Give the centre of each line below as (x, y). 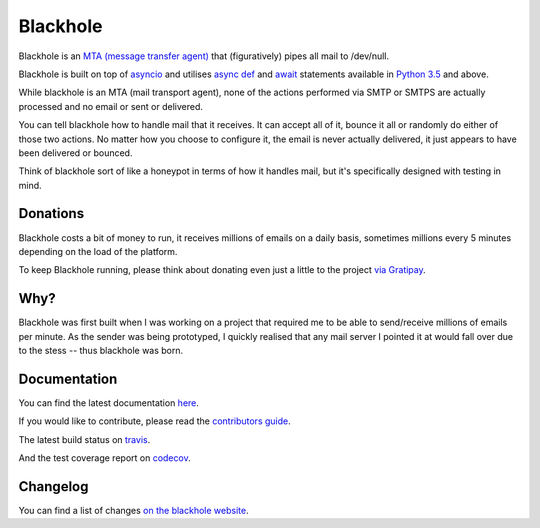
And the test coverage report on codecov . (104, 458)
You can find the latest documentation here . (109, 402)
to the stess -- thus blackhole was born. (101, 351)
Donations (51, 213)
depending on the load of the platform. (98, 251)
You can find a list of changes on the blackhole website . (133, 511)
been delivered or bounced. (75, 152)
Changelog (53, 486)
